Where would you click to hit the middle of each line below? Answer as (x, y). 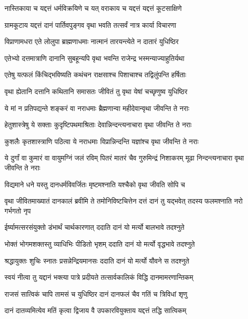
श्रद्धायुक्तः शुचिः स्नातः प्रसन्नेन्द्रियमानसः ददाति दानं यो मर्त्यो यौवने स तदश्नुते (97, 260)
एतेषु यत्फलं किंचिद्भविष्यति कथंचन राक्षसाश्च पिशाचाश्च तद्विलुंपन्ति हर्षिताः (95, 75)
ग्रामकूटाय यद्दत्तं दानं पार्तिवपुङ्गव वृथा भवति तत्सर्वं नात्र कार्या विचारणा (91, 25)
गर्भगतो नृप (18, 210)
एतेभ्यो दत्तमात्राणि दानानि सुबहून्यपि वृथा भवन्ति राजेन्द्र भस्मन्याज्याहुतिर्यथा (94, 58)
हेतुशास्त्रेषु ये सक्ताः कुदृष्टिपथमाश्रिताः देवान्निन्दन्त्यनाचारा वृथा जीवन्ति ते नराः (98, 125)
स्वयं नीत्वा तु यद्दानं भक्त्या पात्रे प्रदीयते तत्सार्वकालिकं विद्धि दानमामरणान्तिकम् (99, 277)
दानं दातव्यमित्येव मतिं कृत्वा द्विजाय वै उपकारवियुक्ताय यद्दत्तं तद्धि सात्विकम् (95, 310)
